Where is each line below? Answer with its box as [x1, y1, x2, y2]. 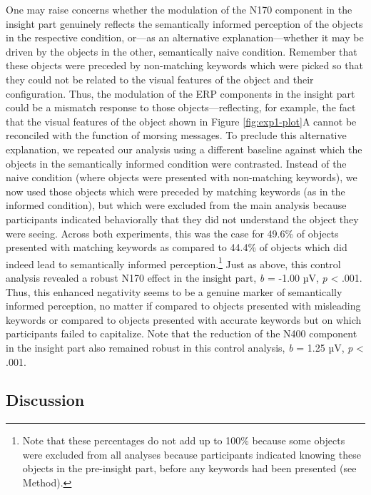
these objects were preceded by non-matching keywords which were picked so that [6, 58, 363, 73]
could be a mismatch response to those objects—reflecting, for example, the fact [6, 100, 356, 115]
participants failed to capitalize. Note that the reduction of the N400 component [6, 326, 357, 341]
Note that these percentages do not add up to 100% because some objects [22, 433, 345, 448]
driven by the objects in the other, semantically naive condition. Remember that [6, 44, 357, 58]
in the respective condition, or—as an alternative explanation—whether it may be [6, 30, 364, 45]
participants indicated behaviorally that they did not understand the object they [6, 211, 359, 226]
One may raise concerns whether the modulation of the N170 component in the [6, 2, 352, 16]
